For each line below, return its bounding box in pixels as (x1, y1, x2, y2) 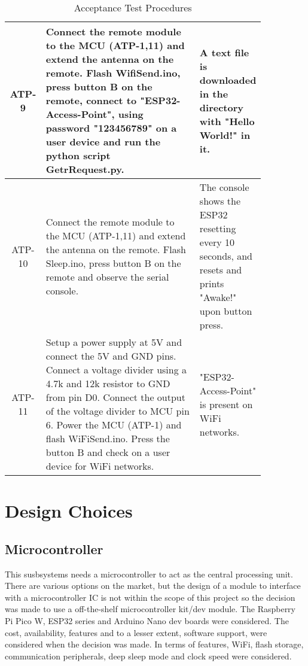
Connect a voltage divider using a (45, 363, 187, 376)
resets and (199, 263, 242, 276)
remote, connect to (45, 93, 137, 107)
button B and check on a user (45, 445, 170, 459)
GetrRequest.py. (45, 162, 124, 176)
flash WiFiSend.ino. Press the (45, 431, 170, 445)
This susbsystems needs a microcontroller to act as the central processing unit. (5, 567, 293, 580)
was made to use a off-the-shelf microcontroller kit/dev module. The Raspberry (5, 603, 295, 615)
